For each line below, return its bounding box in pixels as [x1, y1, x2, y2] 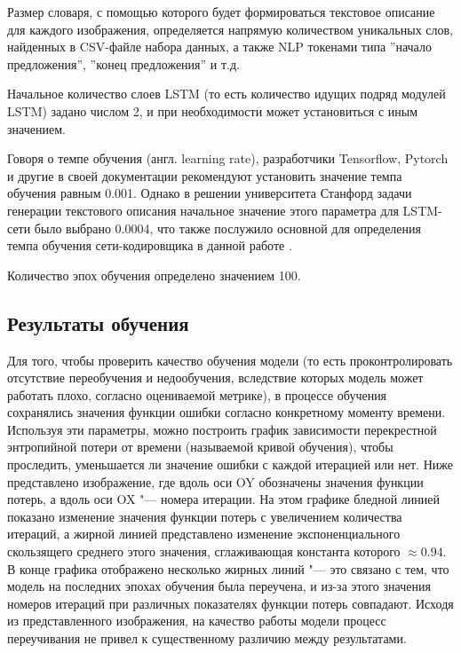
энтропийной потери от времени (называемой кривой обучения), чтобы [7, 437, 393, 456]
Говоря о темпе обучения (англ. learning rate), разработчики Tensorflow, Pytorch [7, 149, 449, 168]
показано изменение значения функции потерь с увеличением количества [7, 507, 402, 525]
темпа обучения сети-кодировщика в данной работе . [7, 236, 292, 255]
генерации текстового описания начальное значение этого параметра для [7, 201, 399, 219]
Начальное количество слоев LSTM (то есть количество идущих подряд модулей [7, 84, 446, 103]
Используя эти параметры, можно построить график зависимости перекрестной [7, 420, 437, 438]
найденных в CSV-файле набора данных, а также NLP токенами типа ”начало [7, 37, 432, 56]
